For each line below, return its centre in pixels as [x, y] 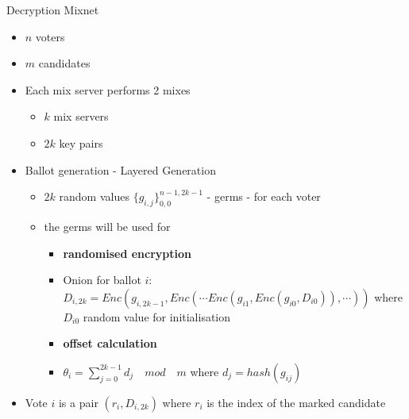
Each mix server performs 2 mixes [108, 89]
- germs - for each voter [264, 196]
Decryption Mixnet [53, 10]
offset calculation [110, 343]
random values [94, 196]
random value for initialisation [157, 316]
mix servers [81, 116]
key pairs [81, 142]
